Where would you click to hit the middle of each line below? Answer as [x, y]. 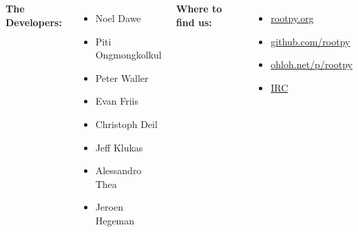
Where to [199, 8]
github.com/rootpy [310, 41]
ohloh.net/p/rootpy [312, 64]
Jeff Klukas [119, 147]
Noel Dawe [118, 18]
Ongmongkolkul [128, 55]
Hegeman [115, 220]
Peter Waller [122, 77]
